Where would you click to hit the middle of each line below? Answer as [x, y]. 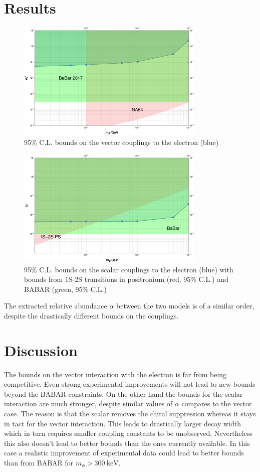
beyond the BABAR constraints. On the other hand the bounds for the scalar [123, 394]
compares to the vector [217, 404]
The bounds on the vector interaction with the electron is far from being [115, 374]
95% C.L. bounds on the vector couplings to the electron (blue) [121, 142]
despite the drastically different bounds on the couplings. [91, 315]
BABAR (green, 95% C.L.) [65, 289]
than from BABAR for [39, 462]
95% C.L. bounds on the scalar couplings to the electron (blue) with [129, 269]
